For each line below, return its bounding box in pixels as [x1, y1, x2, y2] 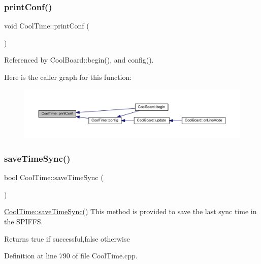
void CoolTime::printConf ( [4, 20, 89, 31]
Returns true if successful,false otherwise [4, 233, 130, 244]
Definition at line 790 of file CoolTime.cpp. [4, 250, 138, 261]
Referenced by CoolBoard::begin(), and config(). [4, 54, 154, 65]
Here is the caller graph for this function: [4, 72, 132, 82]
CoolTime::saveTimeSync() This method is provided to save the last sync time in [4, 206, 257, 217]
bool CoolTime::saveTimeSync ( [4, 172, 104, 183]
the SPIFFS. [4, 216, 43, 227]
